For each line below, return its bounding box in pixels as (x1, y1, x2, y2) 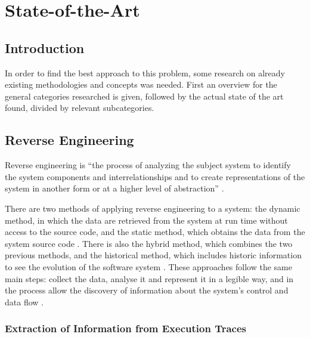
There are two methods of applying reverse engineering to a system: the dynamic (5, 202, 300, 214)
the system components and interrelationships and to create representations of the (5, 170, 305, 183)
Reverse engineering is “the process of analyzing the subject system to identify (5, 159, 291, 171)
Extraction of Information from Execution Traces (5, 321, 246, 336)
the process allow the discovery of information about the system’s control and (5, 284, 289, 296)
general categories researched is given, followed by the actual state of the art (5, 89, 284, 102)
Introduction (5, 38, 85, 57)
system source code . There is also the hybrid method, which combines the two (5, 237, 293, 249)
